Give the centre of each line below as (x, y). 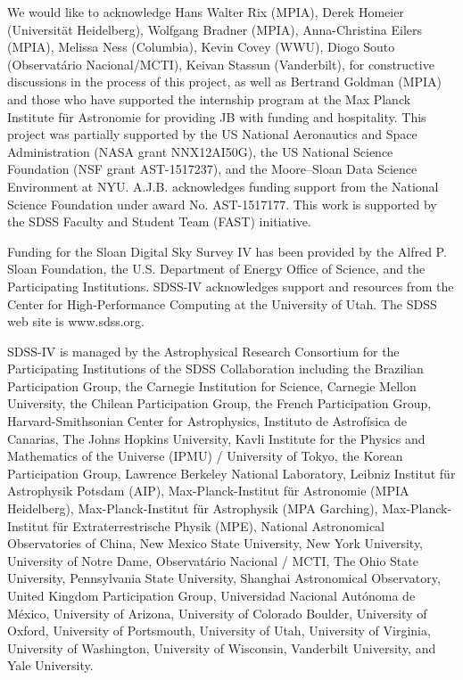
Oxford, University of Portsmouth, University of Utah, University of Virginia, (219, 631)
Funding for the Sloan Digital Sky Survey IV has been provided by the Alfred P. (227, 251)
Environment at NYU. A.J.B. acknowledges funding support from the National (223, 186)
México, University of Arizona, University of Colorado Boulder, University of (217, 613)
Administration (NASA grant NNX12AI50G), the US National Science (200, 151)
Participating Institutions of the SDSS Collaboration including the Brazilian (215, 369)
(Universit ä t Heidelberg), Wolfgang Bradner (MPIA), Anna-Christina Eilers (215, 29)
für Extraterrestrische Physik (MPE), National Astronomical (219, 525)
